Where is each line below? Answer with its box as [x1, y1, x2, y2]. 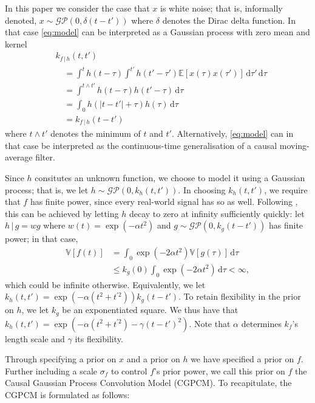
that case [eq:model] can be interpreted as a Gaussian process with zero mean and [5, 26, 310, 38]
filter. [35, 151, 55, 164]
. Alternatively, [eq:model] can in [171, 127, 294, 140]
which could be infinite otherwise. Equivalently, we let [5, 278, 206, 291]
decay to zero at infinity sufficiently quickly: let [129, 207, 305, 219]
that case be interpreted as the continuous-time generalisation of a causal [5, 139, 277, 151]
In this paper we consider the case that [5, 2, 150, 14]
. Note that [189, 317, 231, 329]
